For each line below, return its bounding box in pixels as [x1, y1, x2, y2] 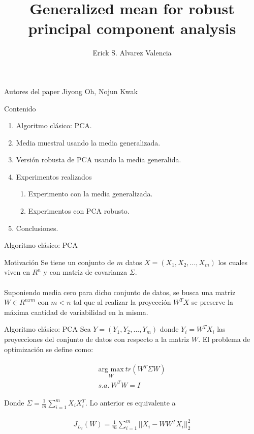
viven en [4, 267, 30, 277]
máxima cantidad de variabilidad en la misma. [4, 306, 148, 317]
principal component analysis [28, 18, 236, 39]
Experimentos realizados [16, 171, 92, 182]
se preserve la [192, 297, 233, 307]
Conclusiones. [16, 222, 58, 233]
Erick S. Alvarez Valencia [92, 47, 172, 58]
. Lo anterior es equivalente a [85, 397, 176, 408]
